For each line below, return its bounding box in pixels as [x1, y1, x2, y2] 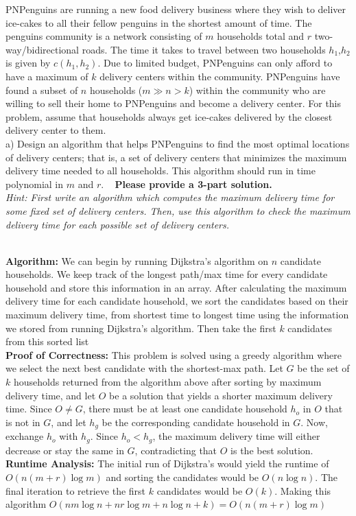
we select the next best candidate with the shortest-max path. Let [5, 361, 283, 375]
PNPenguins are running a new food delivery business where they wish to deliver [5, 2, 346, 16]
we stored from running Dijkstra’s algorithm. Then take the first [5, 320, 276, 335]
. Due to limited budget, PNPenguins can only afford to [97, 56, 333, 70]
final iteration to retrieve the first [5, 483, 146, 497]
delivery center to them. [5, 123, 106, 137]
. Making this [274, 483, 331, 497]
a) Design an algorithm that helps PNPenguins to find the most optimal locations [5, 136, 350, 150]
